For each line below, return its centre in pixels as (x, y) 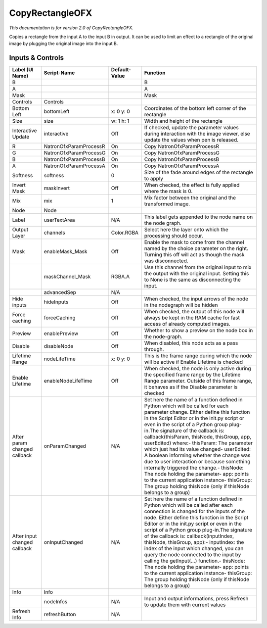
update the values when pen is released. (191, 140)
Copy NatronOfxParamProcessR (182, 146)
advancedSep (60, 292)
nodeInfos (56, 602)
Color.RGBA (125, 233)
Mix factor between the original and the (190, 198)
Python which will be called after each (189, 505)
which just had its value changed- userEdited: (198, 449)
